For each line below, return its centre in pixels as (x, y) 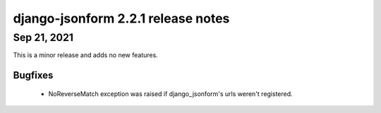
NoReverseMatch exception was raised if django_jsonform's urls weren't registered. (170, 94)
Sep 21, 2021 (43, 37)
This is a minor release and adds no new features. (85, 55)
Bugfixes (33, 75)
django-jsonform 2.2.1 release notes (121, 18)
